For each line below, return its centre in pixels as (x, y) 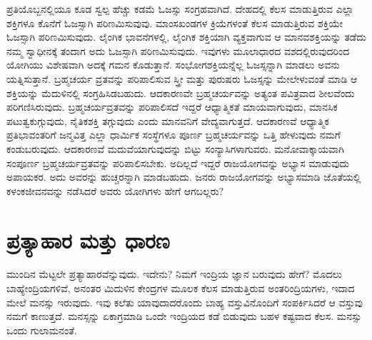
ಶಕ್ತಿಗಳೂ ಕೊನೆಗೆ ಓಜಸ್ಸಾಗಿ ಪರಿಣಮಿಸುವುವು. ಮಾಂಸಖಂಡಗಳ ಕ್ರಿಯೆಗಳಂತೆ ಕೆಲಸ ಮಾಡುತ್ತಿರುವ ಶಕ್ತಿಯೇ (175, 22)
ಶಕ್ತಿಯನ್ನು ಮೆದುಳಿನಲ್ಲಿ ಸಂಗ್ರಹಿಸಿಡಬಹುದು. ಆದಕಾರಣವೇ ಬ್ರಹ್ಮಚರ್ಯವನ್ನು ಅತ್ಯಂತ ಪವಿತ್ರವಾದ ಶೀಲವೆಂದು (181, 92)
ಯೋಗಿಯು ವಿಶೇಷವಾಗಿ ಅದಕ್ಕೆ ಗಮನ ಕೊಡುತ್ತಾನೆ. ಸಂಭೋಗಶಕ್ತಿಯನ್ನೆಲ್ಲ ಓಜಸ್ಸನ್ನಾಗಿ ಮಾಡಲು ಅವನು (173, 65)
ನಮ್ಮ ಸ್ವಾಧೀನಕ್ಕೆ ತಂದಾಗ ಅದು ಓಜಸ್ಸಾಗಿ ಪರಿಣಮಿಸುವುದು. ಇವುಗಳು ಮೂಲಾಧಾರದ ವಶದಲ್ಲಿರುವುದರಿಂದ (178, 50)
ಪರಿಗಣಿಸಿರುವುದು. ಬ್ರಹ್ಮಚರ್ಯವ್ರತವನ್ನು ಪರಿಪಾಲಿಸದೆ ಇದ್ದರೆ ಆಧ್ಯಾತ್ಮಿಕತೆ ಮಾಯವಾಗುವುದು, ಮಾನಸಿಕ (172, 107)
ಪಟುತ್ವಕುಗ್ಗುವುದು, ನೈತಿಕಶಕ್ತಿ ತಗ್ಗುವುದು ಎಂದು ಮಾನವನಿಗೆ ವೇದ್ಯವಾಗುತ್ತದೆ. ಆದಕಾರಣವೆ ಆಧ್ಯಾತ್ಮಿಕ (168, 120)
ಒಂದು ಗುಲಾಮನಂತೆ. (42, 330)
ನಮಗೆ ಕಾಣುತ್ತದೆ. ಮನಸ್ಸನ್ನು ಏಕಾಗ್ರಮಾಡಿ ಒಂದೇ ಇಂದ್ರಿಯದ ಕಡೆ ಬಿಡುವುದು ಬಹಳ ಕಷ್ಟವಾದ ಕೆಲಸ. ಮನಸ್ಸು (184, 316)
